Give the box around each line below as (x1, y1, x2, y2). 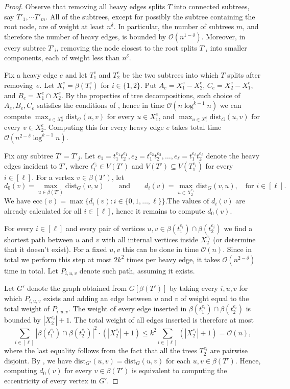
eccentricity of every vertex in (4, 375, 97, 385)
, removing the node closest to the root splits (56, 42, 197, 53)
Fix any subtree (4, 150, 53, 161)
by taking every (170, 283, 218, 293)
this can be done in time (122, 244, 199, 255)
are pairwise (210, 345, 248, 356)
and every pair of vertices (65, 222, 145, 233)
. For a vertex (32, 172, 75, 182)
